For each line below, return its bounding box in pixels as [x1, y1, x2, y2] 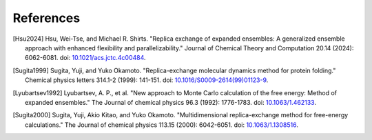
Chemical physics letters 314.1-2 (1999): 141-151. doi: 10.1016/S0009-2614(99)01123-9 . [25, 76, 269, 84]
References [12, 10, 81, 26]
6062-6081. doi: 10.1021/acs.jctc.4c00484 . [25, 54, 146, 62]
